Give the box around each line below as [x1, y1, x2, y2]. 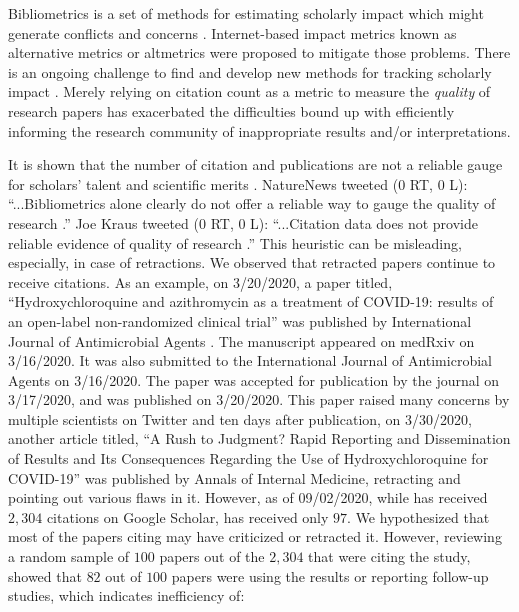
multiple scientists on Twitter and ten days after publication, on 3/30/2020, [8, 408, 472, 429]
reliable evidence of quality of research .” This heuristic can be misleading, [8, 232, 462, 253]
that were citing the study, [308, 546, 471, 567]
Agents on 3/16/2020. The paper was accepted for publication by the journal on [8, 369, 500, 390]
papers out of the [159, 546, 265, 567]
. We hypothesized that [347, 506, 490, 527]
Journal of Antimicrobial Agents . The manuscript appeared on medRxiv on [8, 330, 475, 351]
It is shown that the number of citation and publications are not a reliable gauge [8, 154, 503, 175]
